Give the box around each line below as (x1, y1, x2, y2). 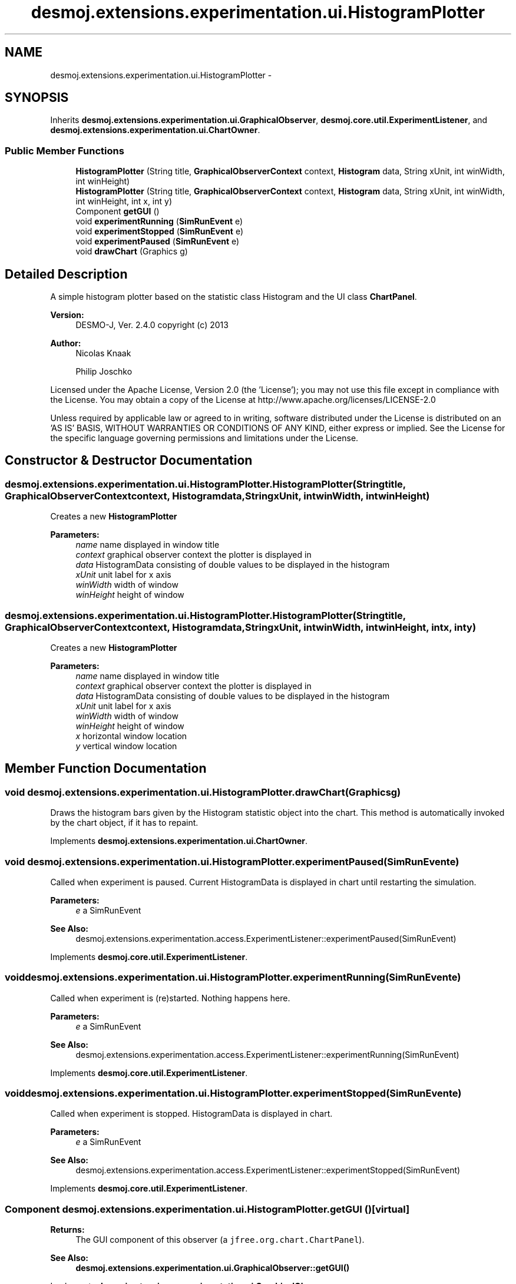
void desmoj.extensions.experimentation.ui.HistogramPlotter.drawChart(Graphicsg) (5, 786, 401, 798)
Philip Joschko (75, 366, 133, 377)
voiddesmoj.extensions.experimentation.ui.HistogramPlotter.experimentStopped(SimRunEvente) (5, 1087, 462, 1100)
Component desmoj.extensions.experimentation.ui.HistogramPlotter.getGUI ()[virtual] (5, 1203, 410, 1215)
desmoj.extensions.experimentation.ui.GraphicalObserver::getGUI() (75, 1263, 350, 1273)
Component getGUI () (75, 206, 160, 217)
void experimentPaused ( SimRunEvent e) (75, 236, 240, 247)
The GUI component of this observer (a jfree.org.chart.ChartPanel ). (75, 1235, 365, 1245)
